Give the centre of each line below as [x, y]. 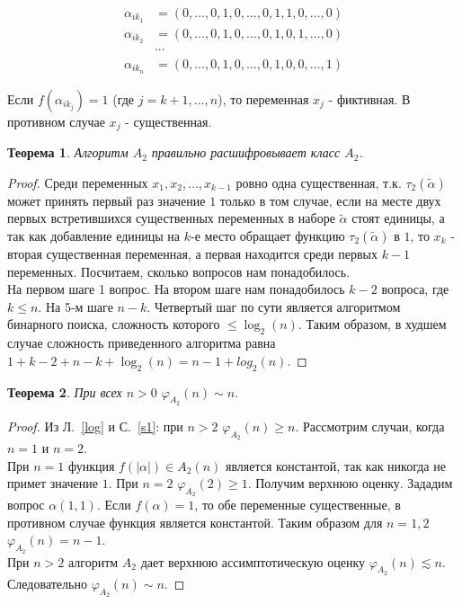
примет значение [53, 483]
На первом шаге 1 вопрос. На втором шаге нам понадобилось [176, 289]
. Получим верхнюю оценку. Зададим [350, 483]
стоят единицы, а [398, 218]
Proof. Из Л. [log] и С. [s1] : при [95, 426]
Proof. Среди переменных [78, 182]
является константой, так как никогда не [336, 465]
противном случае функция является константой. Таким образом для [195, 522]
